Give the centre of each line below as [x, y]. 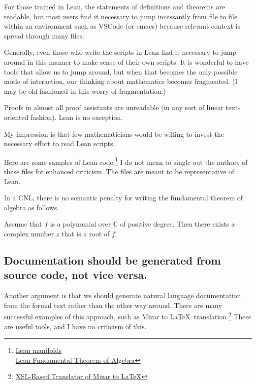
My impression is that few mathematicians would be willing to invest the [114, 134]
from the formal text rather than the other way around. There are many [113, 305]
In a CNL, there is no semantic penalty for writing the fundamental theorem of [124, 198]
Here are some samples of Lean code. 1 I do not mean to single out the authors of [126, 161]
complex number [29, 233]
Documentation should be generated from [112, 260]
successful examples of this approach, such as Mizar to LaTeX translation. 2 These [128, 316]
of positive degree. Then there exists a [177, 224]
